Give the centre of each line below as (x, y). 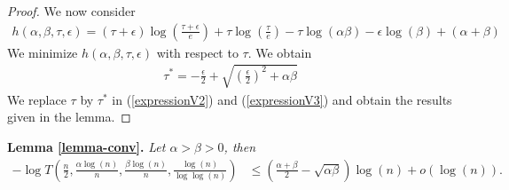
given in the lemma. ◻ (69, 117)
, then (240, 146)
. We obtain (280, 52)
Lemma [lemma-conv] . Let (86, 146)
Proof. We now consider (71, 11)
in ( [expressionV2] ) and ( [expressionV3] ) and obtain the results (282, 99)
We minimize (43, 52)
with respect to (197, 52)
